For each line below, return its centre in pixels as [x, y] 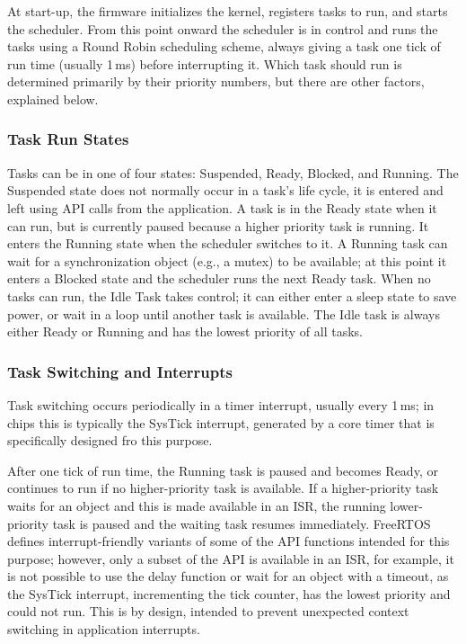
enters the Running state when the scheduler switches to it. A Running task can [228, 243]
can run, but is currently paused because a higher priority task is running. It [218, 225]
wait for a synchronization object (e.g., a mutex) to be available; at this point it [227, 260]
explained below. [53, 98]
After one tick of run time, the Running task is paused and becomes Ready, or [223, 470]
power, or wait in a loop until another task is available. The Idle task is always [224, 313]
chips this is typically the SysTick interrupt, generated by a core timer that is [221, 422]
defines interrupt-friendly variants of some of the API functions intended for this [229, 541]
